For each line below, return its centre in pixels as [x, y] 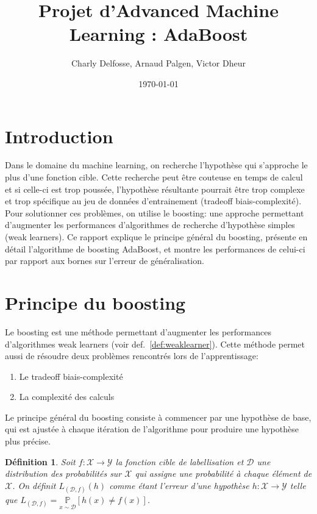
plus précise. [28, 441]
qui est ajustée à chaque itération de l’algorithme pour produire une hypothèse [152, 429]
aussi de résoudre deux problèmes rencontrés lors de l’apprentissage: [132, 356]
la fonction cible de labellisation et [180, 461]
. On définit [34, 485]
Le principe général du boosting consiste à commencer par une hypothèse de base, [158, 417]
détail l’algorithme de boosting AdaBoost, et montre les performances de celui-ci [155, 248]
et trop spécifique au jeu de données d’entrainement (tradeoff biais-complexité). [153, 201]
